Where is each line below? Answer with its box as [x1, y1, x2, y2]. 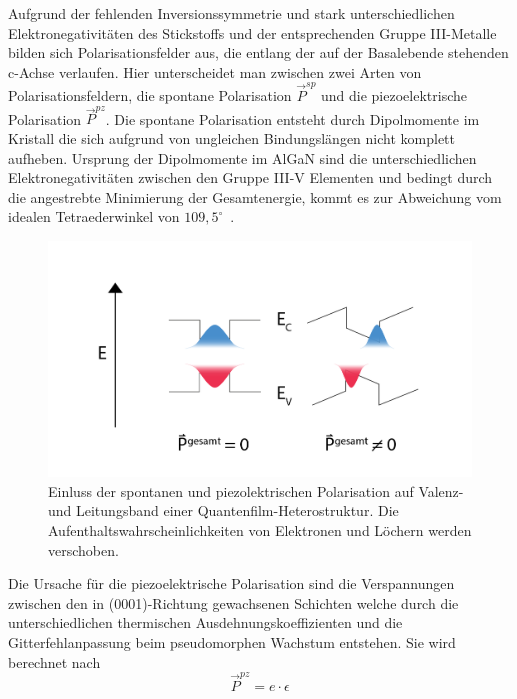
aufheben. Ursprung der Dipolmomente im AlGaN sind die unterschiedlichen [8, 147, 477, 168]
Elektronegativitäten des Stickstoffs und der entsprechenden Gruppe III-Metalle [8, 22, 497, 43]
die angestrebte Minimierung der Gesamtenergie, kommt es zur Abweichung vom [8, 186, 502, 207]
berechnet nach [8, 651, 101, 672]
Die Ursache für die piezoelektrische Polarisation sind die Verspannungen [8, 573, 455, 594]
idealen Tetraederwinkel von [8, 206, 180, 227]
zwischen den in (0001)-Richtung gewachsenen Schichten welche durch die [8, 592, 459, 613]
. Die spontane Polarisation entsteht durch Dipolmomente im [105, 108, 480, 129]
